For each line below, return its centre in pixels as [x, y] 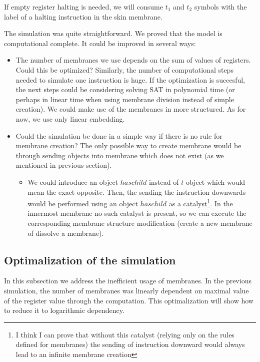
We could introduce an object [73, 182]
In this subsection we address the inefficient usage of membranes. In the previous [128, 281]
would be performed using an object [83, 203]
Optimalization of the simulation [90, 260]
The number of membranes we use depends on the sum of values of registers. [133, 60]
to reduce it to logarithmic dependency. [64, 310]
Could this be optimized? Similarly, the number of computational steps [124, 69]
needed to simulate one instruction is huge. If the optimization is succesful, [130, 79]
